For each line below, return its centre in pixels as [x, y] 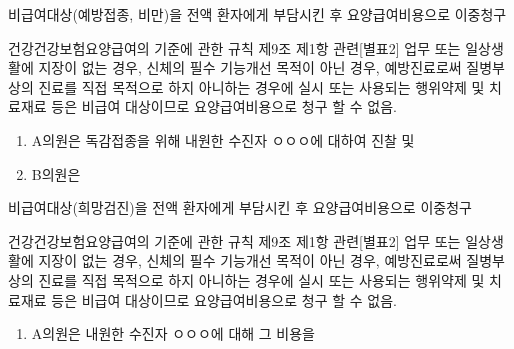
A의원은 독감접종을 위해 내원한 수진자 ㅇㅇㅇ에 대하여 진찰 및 [223, 139]
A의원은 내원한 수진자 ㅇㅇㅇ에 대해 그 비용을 [173, 333]
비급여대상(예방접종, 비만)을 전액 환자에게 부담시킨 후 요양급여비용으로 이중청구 [257, 14]
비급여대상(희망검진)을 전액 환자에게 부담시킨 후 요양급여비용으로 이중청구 [240, 207]
